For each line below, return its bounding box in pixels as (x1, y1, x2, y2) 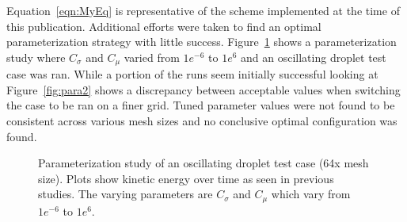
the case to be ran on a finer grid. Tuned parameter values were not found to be (6, 97, 395, 113)
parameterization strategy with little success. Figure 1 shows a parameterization (6, 33, 397, 50)
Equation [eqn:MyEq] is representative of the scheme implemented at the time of (6, 2, 400, 18)
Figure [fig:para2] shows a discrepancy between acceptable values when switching (6, 81, 401, 98)
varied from (124, 48, 180, 65)
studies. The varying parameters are (38, 186, 213, 202)
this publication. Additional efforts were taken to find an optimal (6, 17, 321, 34)
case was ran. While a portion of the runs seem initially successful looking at (6, 66, 378, 82)
